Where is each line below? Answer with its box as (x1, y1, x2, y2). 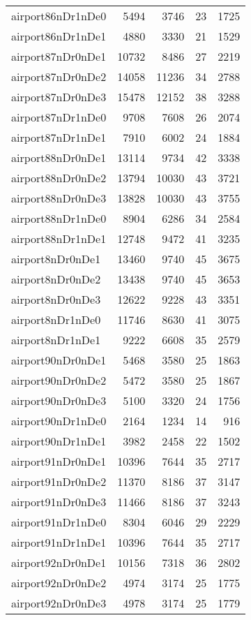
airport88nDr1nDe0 (11, 210, 107, 226)
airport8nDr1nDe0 (11, 311, 101, 327)
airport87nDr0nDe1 (11, 48, 107, 64)
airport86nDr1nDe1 (11, 28, 107, 44)
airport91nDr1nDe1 (11, 534, 107, 550)
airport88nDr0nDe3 (11, 190, 107, 206)
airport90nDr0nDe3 (11, 392, 107, 408)
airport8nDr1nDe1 (11, 332, 101, 348)
